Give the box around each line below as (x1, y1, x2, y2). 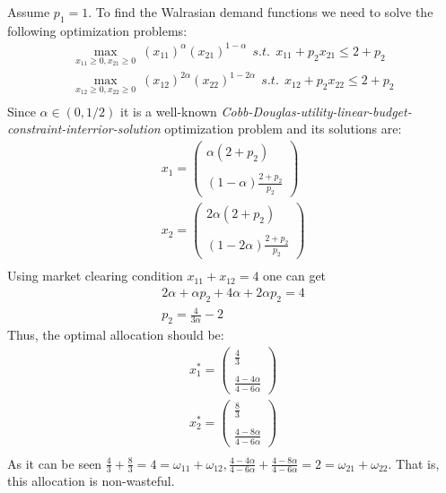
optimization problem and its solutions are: (164, 119, 402, 138)
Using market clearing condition (7, 266, 183, 285)
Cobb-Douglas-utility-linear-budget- (221, 101, 412, 120)
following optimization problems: (7, 21, 188, 39)
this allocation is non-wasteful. (7, 471, 175, 490)
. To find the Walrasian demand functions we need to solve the (88, 3, 433, 21)
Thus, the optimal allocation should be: (7, 325, 224, 344)
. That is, (388, 454, 440, 472)
